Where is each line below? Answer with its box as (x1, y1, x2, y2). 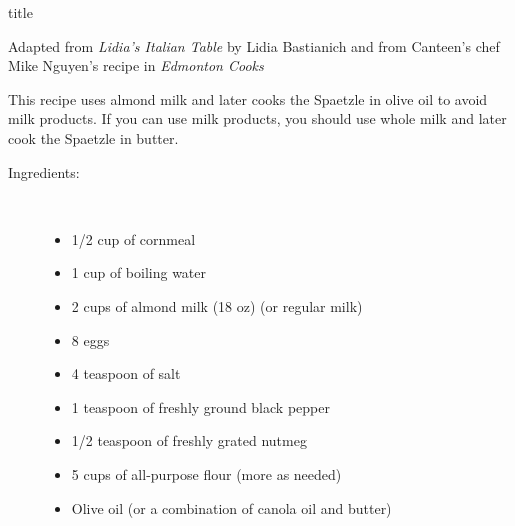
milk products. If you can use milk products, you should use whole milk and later (8, 108, 507, 129)
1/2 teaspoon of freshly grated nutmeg (71, 430, 307, 451)
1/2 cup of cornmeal (71, 228, 196, 249)
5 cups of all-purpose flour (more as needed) (71, 463, 342, 484)
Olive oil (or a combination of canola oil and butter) (71, 497, 392, 518)
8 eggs (71, 329, 110, 350)
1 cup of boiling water (71, 262, 207, 283)
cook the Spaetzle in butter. (8, 127, 179, 148)
